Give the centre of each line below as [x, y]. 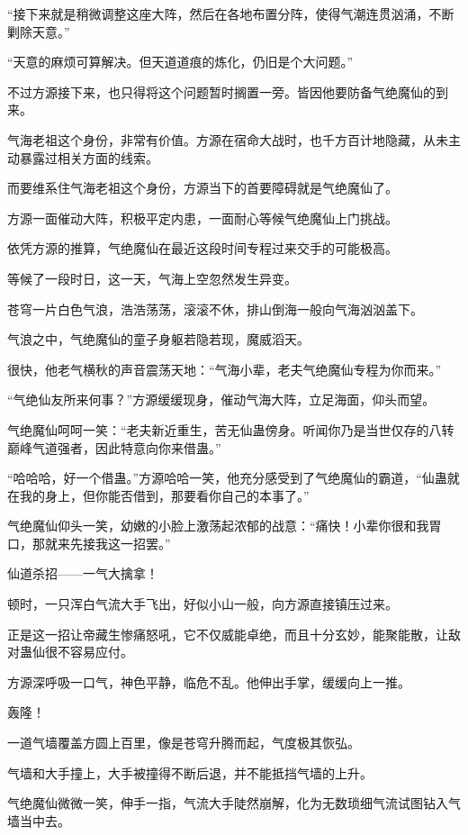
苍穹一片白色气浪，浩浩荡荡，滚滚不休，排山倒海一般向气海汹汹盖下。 [215, 309]
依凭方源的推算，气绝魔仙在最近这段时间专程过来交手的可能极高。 [202, 248]
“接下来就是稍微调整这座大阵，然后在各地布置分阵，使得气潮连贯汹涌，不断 [231, 14]
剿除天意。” [39, 31]
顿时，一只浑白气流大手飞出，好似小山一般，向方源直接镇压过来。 [202, 604]
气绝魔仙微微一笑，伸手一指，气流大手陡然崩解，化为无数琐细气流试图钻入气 [234, 803]
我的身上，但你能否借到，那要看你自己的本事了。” [164, 495]
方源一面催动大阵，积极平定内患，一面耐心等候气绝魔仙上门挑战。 [202, 218]
